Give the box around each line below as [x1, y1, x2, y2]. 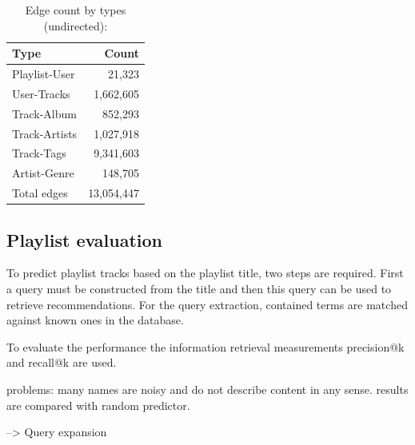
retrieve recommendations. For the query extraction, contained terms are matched [6, 296, 408, 312]
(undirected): [43, 17, 108, 34]
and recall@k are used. [6, 354, 117, 371]
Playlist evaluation [6, 227, 163, 252]
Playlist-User [12, 66, 75, 82]
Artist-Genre [12, 165, 74, 181]
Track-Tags [12, 145, 66, 161]
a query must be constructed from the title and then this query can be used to [6, 280, 392, 296]
